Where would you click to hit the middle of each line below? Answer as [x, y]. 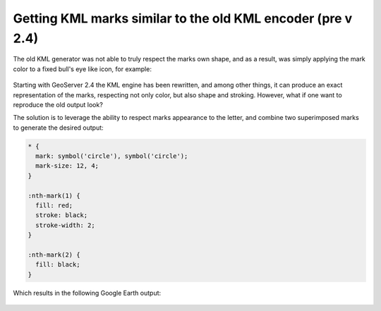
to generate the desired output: [58, 128]
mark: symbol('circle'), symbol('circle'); [112, 156]
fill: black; [58, 265]
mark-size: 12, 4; [67, 166]
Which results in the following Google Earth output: [87, 293]
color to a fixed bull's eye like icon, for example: [82, 69]
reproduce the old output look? [58, 104]
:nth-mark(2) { [54, 255]
